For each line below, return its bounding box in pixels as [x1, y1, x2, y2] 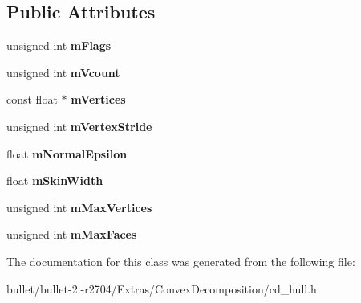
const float [6, 91, 58, 108]
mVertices [71, 91, 126, 108]
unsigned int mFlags [6, 37, 112, 54]
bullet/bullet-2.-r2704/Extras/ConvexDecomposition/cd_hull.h [6, 280, 317, 297]
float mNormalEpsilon [6, 145, 128, 162]
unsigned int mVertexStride [6, 117, 152, 134]
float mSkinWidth [6, 172, 103, 189]
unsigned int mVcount [6, 63, 120, 80]
